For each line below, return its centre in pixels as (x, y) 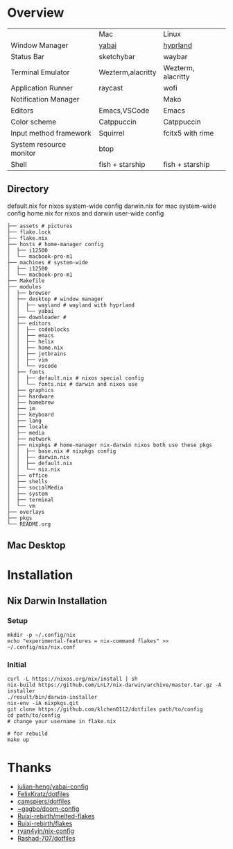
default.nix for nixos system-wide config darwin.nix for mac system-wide (112, 206)
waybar (175, 56)
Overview (36, 13)
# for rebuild (28, 734)
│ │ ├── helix (31, 341)
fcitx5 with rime (188, 133)
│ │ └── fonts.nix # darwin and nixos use (72, 384)
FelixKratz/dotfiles (43, 794)
